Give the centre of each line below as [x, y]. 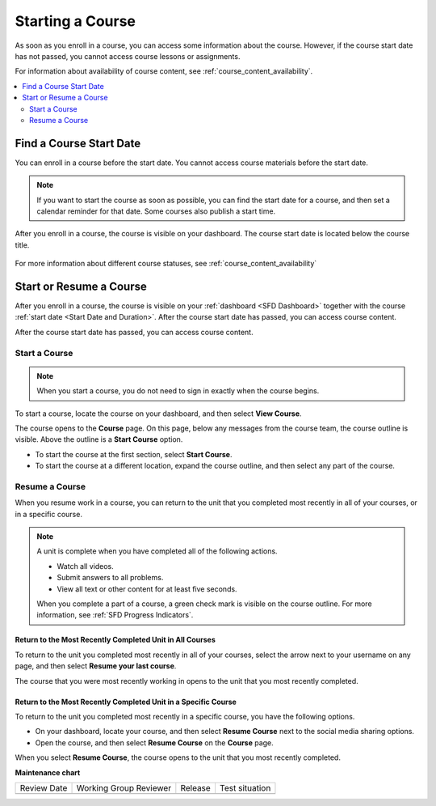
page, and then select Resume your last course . [96, 666]
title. [22, 245]
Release [196, 787]
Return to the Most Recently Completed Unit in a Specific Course [126, 702]
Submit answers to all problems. [110, 578]
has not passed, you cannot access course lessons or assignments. [128, 56]
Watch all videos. [85, 566]
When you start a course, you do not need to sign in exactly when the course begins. [178, 391]
